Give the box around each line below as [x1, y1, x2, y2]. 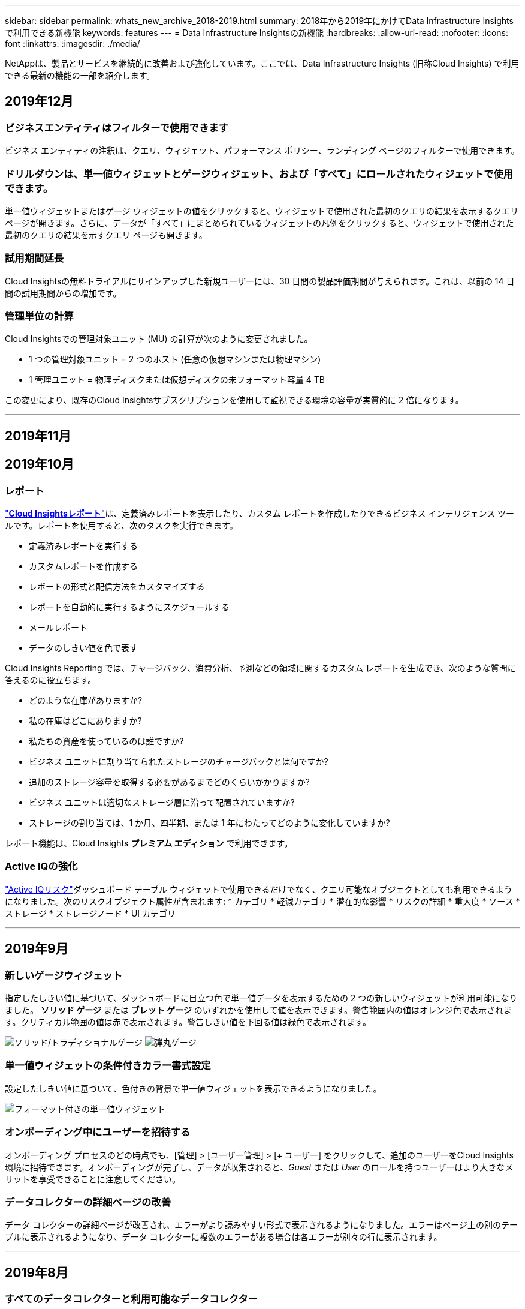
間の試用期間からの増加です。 [5, 287, 122, 298]
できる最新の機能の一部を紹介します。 [5, 70, 155, 80]
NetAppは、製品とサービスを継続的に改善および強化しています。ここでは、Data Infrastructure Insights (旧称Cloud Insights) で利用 [5, 58, 520, 68]
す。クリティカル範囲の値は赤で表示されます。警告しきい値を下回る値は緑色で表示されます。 [5, 1017, 371, 1028]
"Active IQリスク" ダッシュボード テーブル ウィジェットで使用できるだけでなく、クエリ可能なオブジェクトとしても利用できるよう [5, 884, 513, 894]
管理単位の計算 [5, 310, 74, 323]
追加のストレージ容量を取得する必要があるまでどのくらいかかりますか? [29, 777, 310, 788]
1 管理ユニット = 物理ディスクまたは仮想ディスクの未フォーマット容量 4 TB [29, 374, 325, 385]
